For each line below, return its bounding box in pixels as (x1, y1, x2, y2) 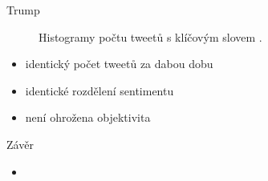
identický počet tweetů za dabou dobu (25, 55, 213, 72)
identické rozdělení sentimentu (25, 82, 174, 99)
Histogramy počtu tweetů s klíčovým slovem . (39, 28, 262, 45)
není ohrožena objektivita (25, 109, 151, 126)
